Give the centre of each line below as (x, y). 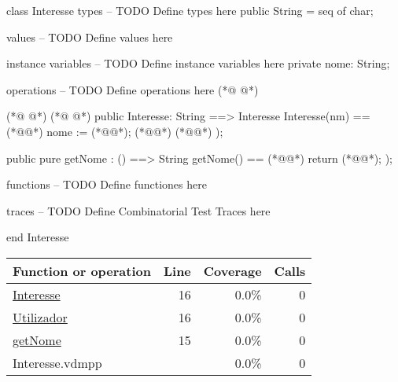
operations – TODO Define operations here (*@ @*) (133, 89)
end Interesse (38, 237)
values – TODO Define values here (90, 37)
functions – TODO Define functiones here (107, 184)
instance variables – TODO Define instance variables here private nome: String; (198, 63)
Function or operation (82, 270)
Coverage (232, 270)
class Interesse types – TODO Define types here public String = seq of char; (190, 10)
